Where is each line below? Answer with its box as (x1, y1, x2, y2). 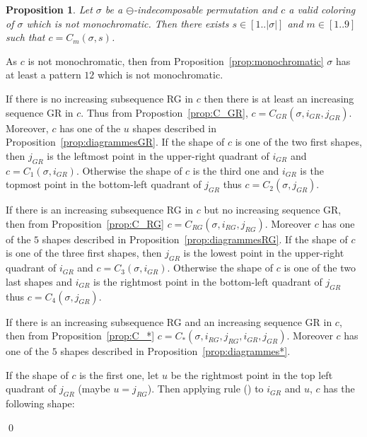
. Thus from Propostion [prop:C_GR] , (81, 105, 248, 120)
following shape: (6, 396, 75, 411)
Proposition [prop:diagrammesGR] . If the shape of (6, 134, 225, 149)
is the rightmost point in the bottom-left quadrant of (93, 274, 322, 289)
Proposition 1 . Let (6, 2, 93, 16)
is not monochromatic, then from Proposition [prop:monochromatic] (28, 53, 324, 68)
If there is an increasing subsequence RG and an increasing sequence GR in (6, 314, 332, 329)
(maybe (78, 381, 110, 396)
